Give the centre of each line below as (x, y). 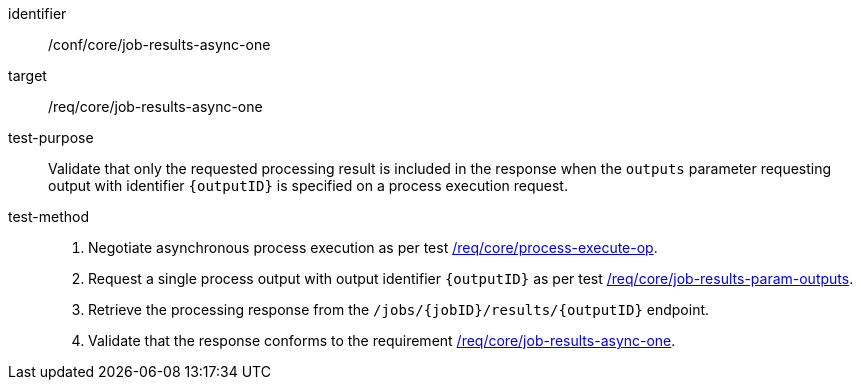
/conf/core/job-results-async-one (159, 44)
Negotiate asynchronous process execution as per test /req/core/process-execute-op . (373, 247)
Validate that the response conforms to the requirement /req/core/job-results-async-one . (382, 340)
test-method (48, 216)
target (27, 75)
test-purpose (51, 137)
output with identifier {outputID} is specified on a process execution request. (308, 185)
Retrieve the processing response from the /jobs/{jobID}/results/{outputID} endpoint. (399, 309)
